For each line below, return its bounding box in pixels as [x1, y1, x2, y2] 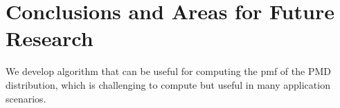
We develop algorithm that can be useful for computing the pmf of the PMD [6, 64, 331, 78]
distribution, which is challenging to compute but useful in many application [6, 77, 330, 91]
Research [6, 24, 93, 52]
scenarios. [6, 91, 46, 105]
